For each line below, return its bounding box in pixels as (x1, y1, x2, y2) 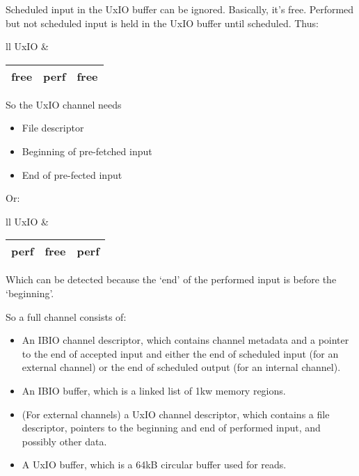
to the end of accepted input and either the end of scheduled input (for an (22, 346, 339, 360)
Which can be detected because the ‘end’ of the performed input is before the (6, 272, 337, 287)
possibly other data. (22, 434, 107, 448)
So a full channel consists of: (6, 309, 127, 324)
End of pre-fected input (22, 167, 122, 182)
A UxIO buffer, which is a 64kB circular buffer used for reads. (22, 457, 287, 472)
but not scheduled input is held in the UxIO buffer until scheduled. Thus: (6, 15, 319, 30)
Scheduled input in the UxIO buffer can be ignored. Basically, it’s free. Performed (6, 2, 354, 16)
